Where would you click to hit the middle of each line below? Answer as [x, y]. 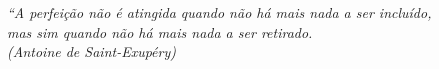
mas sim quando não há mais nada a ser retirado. [160, 31]
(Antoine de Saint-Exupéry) [91, 51]
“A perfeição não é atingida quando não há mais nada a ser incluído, [219, 12]
